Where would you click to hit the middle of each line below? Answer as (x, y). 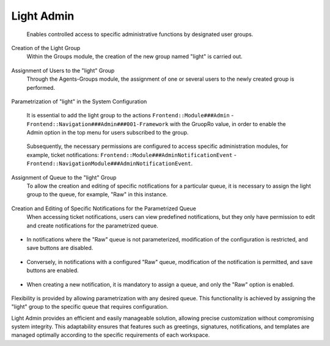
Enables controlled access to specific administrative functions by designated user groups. (140, 34)
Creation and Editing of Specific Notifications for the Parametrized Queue (104, 208)
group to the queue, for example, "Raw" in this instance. (97, 194)
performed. (41, 87)
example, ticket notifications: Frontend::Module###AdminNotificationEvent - (131, 155)
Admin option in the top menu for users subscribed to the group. (108, 133)
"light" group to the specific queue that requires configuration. (90, 307)
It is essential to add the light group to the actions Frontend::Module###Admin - (130, 116)
